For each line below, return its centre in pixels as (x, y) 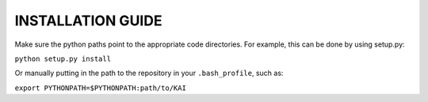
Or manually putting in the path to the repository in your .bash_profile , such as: (149, 73)
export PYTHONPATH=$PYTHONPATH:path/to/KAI (100, 88)
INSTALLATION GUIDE (88, 21)
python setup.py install (63, 59)
